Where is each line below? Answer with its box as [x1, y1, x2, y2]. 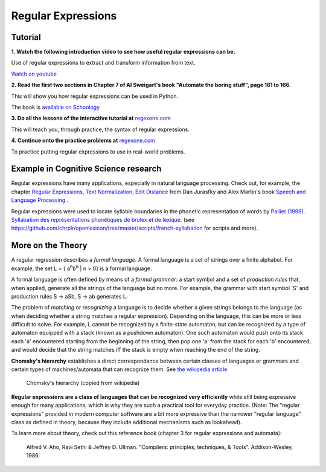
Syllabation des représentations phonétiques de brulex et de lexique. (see [11, 216, 195, 224]
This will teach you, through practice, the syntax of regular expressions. [11, 126, 190, 133]
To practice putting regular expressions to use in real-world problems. [11, 148, 185, 155]
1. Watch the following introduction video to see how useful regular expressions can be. [11, 48, 235, 56]
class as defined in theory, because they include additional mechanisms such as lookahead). [11, 418, 242, 425]
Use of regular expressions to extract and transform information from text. [11, 59, 196, 66]
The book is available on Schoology [11, 103, 100, 111]
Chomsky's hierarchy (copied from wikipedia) [26, 380, 140, 387]
